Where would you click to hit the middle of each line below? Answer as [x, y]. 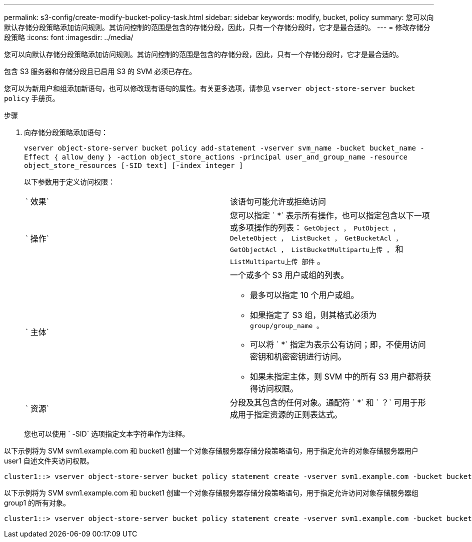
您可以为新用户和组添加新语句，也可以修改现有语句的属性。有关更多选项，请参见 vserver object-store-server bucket [210, 88]
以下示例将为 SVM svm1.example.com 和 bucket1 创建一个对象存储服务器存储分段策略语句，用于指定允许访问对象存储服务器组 [211, 493]
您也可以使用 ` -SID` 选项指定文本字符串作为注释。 [107, 434]
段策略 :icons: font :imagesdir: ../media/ [69, 37]
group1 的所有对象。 [37, 503]
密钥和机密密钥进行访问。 [298, 356]
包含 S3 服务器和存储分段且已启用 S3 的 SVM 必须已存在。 [100, 71]
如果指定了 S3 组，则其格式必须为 [313, 315]
